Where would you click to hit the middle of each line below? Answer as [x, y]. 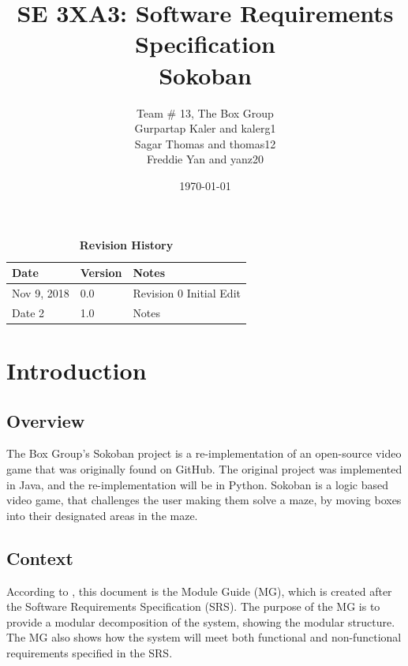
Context [40, 557]
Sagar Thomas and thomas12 [205, 143]
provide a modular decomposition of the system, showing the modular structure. [201, 621]
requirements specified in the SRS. [90, 652]
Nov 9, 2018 [41, 292]
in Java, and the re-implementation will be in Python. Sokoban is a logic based [197, 484]
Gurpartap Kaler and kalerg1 [205, 128]
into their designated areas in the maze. [102, 515]
